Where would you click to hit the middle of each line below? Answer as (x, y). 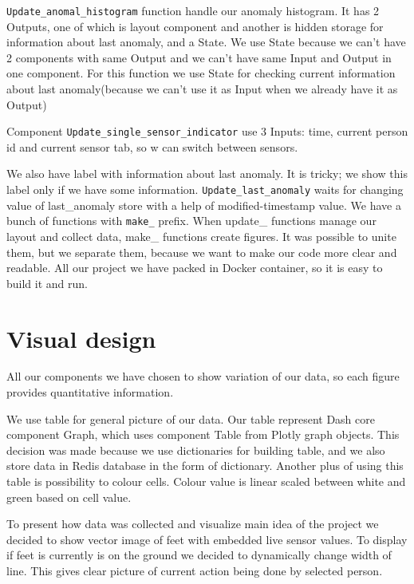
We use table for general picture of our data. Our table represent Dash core (191, 418)
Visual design (81, 338)
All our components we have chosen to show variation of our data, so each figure (203, 376)
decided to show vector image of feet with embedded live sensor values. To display (207, 539)
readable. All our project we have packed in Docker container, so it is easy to (195, 268)
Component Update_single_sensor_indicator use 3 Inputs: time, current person (207, 131)
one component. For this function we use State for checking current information (201, 73)
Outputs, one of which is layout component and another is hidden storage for (195, 26)
